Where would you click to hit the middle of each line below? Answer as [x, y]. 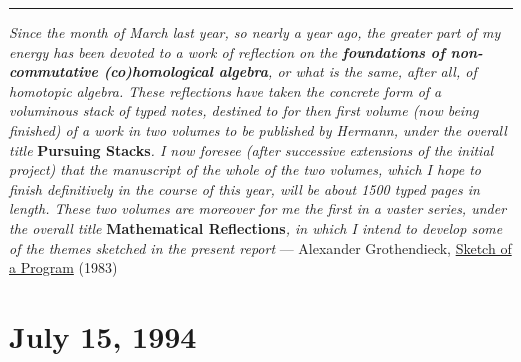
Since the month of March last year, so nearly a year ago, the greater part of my [255, 32]
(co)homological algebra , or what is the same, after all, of [290, 71]
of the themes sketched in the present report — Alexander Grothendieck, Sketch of [260, 247]
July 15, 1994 [103, 335]
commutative [53, 71]
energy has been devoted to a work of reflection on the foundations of [227, 51]
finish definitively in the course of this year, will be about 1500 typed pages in [244, 188]
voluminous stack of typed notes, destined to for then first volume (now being [244, 110]
